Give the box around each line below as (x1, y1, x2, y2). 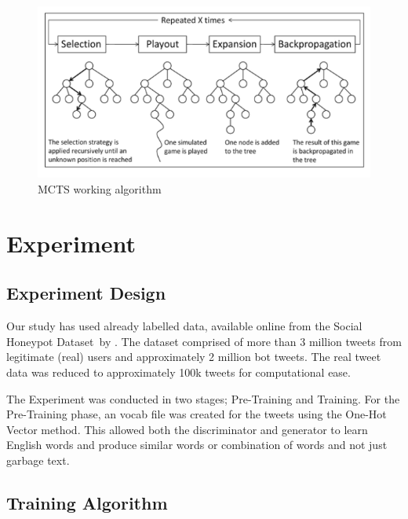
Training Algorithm (6, 490, 168, 514)
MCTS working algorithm (38, 180, 162, 197)
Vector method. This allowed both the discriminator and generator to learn (6, 421, 368, 437)
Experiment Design (6, 281, 166, 305)
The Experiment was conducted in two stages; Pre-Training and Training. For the (6, 390, 400, 407)
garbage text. (6, 451, 70, 468)
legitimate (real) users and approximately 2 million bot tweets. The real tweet (6, 348, 381, 365)
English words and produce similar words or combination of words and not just (6, 436, 388, 453)
